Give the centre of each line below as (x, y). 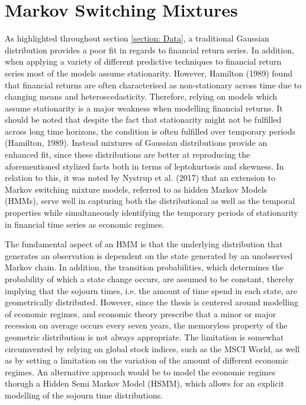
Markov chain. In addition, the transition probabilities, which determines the (144, 267)
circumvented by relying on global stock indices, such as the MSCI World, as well (152, 348)
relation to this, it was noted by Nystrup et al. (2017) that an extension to (140, 178)
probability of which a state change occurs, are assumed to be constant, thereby (149, 279)
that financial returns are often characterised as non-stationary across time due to (153, 84)
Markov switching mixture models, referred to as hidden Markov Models (136, 189)
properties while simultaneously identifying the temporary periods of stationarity (152, 213)
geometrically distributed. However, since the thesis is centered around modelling (152, 302)
